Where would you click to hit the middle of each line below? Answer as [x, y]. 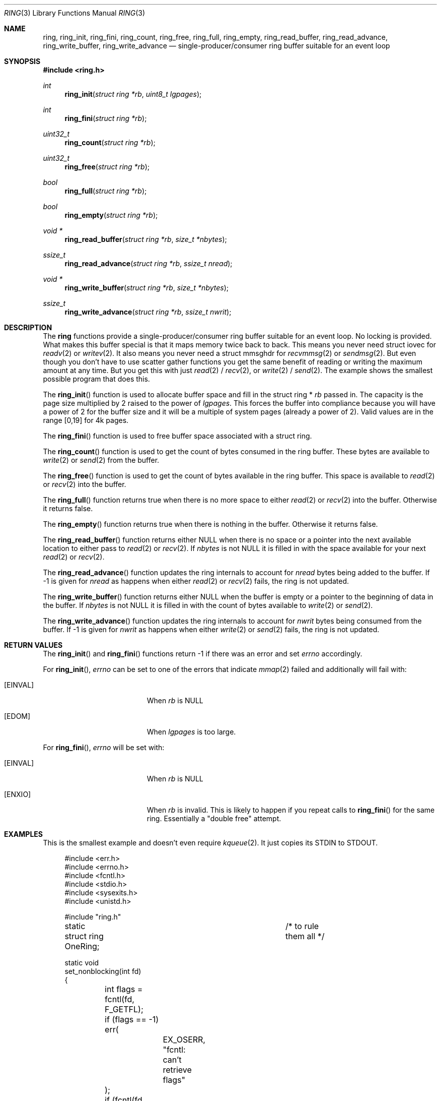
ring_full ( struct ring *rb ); [106, 191]
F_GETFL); [124, 1009]
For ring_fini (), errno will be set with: [104, 747]
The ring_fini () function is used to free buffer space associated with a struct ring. [177, 436]
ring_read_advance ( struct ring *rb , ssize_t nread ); [149, 263]
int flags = [124, 989]
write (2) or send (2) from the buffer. [101, 460]
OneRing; [82, 946]
